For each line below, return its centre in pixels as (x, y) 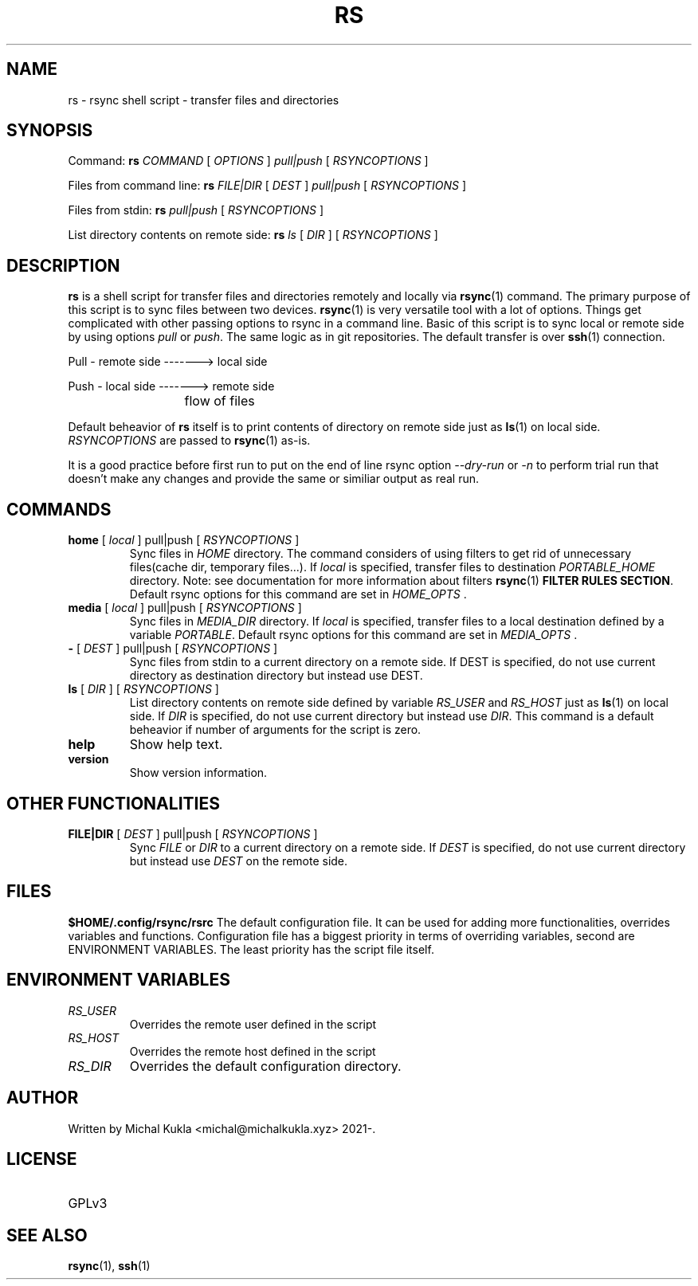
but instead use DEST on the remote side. (239, 861)
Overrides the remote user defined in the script (253, 1024)
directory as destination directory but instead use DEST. (276, 676)
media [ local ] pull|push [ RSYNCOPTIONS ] (185, 608)
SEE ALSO (47, 1235)
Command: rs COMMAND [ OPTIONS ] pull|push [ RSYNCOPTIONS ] (248, 161)
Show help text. (176, 745)
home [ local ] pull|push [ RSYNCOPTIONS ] (184, 540)
